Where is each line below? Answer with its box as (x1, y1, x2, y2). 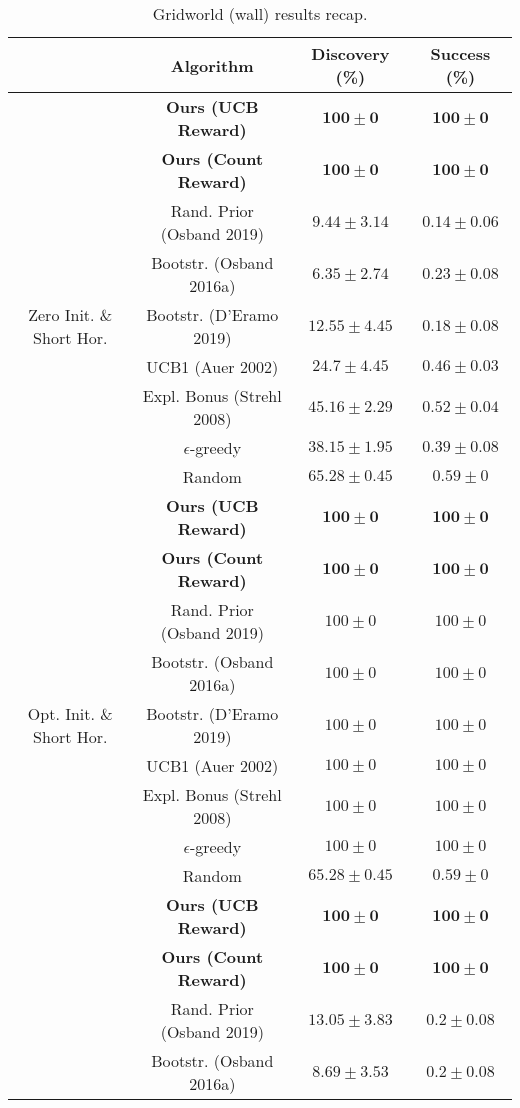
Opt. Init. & (27, 702, 113, 725)
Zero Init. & (28, 303, 113, 326)
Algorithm (170, 53, 254, 77)
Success (430, 42, 491, 65)
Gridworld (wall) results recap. (152, 2, 368, 25)
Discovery (311, 42, 390, 65)
